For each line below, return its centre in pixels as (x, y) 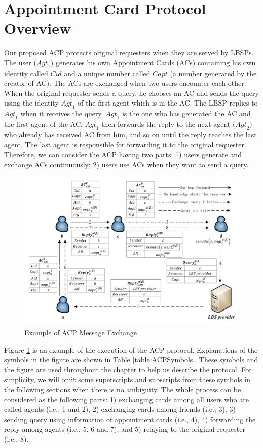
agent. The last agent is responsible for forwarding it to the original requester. (125, 144)
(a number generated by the (213, 73)
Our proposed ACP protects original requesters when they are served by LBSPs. (129, 53)
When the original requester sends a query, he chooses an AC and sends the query (131, 93)
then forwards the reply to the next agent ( (168, 124)
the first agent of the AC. (43, 124)
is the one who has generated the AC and (186, 113)
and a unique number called (107, 73)
